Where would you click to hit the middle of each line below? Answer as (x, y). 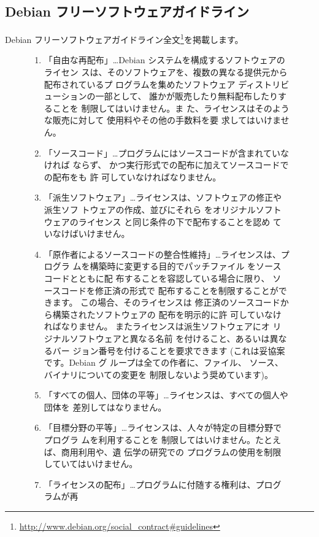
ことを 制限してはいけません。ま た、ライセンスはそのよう (171, 108)
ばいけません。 (100, 234)
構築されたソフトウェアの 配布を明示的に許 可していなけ (167, 314)
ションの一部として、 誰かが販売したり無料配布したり (170, 96)
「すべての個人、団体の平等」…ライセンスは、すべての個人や (166, 395)
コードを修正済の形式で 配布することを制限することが (170, 290)
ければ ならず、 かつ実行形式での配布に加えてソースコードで (166, 165)
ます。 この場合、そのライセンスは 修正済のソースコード (166, 302)
